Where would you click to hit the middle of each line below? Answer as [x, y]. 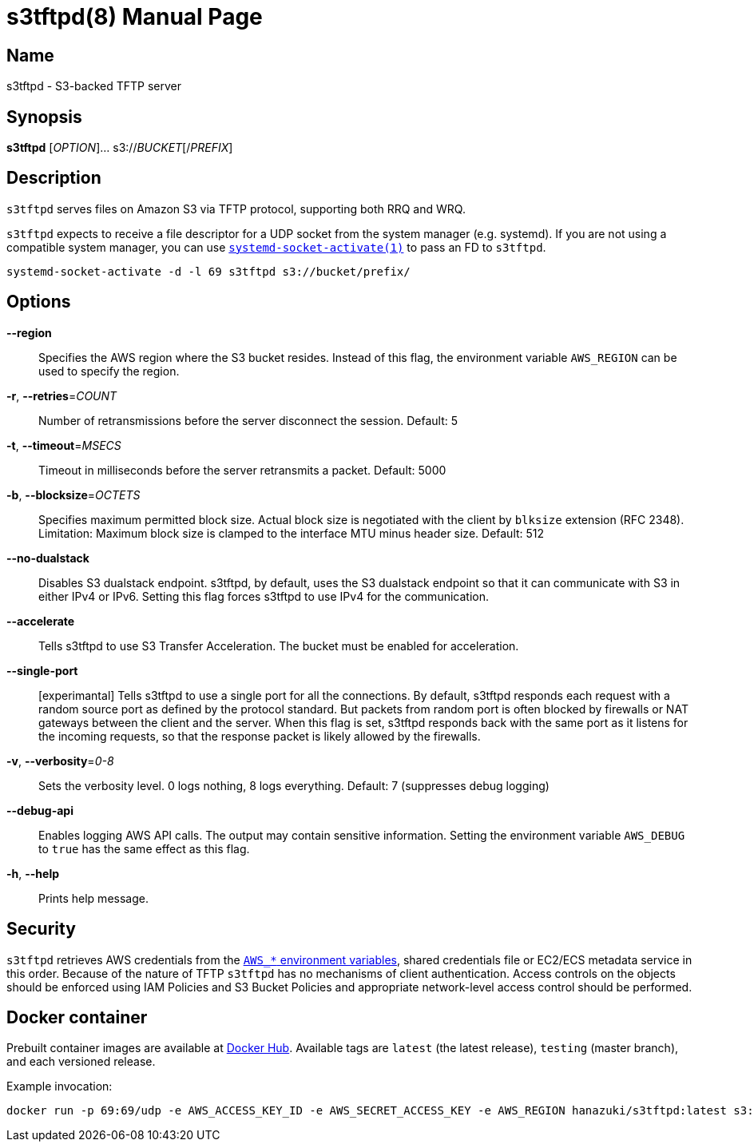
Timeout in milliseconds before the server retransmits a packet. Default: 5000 [242, 470]
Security [41, 929]
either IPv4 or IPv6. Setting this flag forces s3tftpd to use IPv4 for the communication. [264, 596]
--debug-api [40, 810]
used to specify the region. [109, 371]
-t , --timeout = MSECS [64, 445]
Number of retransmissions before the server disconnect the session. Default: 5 [248, 420]
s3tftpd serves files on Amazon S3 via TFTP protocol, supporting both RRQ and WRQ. [236, 209]
